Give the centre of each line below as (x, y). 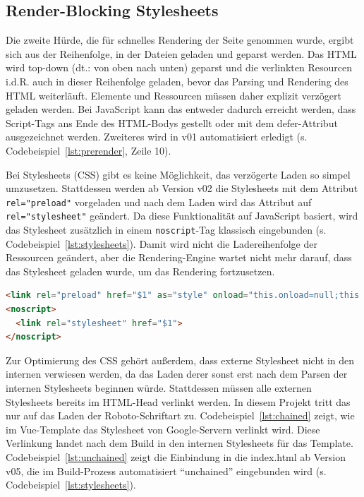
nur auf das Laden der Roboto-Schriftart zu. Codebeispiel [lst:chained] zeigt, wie (180, 415)
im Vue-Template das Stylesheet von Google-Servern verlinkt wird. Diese (163, 429)
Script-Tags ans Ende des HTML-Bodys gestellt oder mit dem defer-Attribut (172, 122)
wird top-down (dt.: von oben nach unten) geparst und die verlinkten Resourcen (179, 67)
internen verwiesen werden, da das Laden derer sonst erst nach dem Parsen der (177, 374)
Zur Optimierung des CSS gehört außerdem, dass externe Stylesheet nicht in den (180, 360)
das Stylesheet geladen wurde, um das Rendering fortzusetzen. (140, 271)
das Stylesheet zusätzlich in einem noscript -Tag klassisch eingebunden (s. (166, 230)
